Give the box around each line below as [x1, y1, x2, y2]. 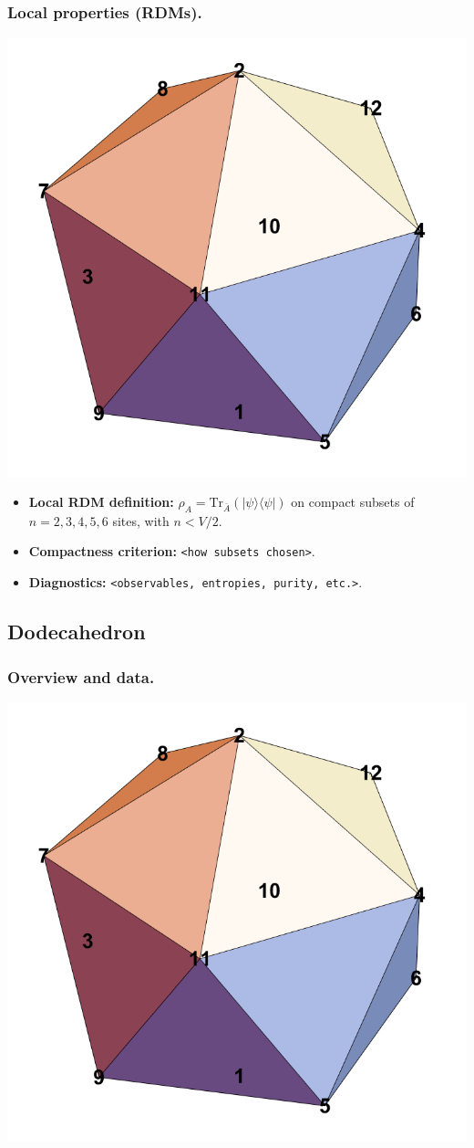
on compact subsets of [291, 492, 415, 511]
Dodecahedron [7, 617, 146, 646]
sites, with [112, 511, 170, 530]
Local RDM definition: [28, 492, 174, 511]
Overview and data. [7, 665, 155, 688]
